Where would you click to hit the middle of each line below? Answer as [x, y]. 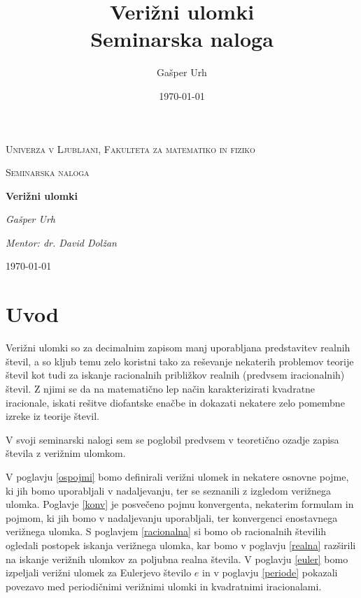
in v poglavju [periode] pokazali [270, 573]
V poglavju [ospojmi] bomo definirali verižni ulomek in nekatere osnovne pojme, [177, 476]
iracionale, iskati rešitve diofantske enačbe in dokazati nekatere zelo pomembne [175, 402]
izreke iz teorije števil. [52, 416]
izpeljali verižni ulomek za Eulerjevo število [99, 573]
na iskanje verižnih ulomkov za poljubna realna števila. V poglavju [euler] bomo [177, 559]
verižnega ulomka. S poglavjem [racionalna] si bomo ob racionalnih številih [166, 531]
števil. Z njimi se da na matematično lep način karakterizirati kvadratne [161, 388]
